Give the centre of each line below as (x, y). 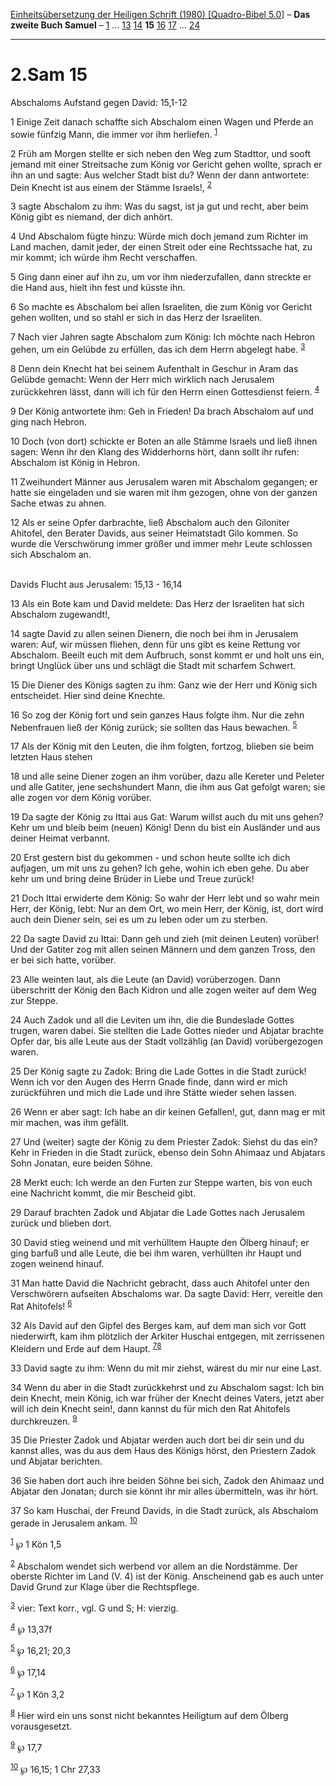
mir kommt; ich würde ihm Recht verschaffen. (104, 258)
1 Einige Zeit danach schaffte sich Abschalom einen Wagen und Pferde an (162, 121)
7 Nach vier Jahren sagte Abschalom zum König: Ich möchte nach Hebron (163, 337)
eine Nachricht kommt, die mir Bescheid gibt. (103, 1193)
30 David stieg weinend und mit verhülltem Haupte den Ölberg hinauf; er (160, 1243)
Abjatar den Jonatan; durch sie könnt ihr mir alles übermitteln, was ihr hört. (164, 1491)
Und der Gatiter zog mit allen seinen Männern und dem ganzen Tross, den (163, 950)
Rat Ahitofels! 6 (41, 1305)
